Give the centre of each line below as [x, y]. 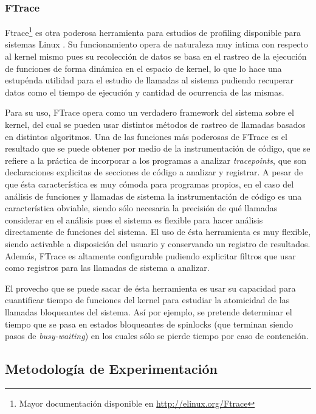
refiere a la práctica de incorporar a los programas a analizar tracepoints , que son [156, 160]
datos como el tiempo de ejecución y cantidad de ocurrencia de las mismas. [145, 92]
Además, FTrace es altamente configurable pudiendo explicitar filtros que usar [150, 255]
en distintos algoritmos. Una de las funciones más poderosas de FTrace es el [146, 136]
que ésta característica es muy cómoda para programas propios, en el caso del [149, 184]
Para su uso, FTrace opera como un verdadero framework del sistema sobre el [149, 112]
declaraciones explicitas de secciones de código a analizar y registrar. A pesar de [154, 172]
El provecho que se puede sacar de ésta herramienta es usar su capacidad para [150, 288]
